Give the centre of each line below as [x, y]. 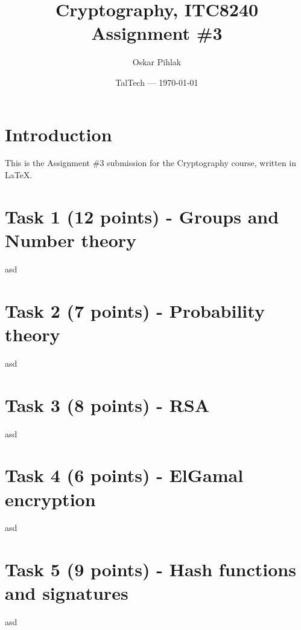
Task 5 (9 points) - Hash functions [150, 569]
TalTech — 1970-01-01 [157, 82]
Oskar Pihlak [157, 62]
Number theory [71, 240]
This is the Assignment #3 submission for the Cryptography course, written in [151, 163]
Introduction [59, 134]
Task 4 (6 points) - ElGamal [124, 475]
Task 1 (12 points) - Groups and [142, 216]
